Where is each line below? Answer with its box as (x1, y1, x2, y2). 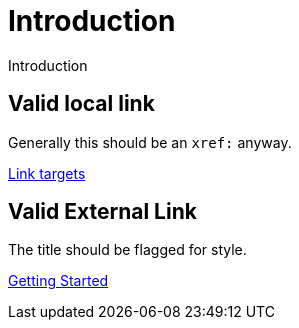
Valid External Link (8, 199, 197, 225)
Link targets (8, 164, 86, 182)
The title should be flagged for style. (8, 241, 247, 259)
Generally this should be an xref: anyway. (8, 133, 292, 151)
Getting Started (8, 272, 109, 290)
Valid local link (8, 91, 155, 117)
